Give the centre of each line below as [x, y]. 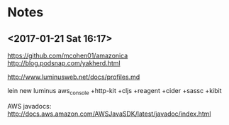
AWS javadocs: [29, 106]
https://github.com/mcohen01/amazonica [68, 55]
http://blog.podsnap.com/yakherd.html [64, 63]
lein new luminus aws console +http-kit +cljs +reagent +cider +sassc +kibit [114, 92]
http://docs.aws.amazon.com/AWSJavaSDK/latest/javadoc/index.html [109, 114]
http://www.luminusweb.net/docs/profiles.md [74, 77]
